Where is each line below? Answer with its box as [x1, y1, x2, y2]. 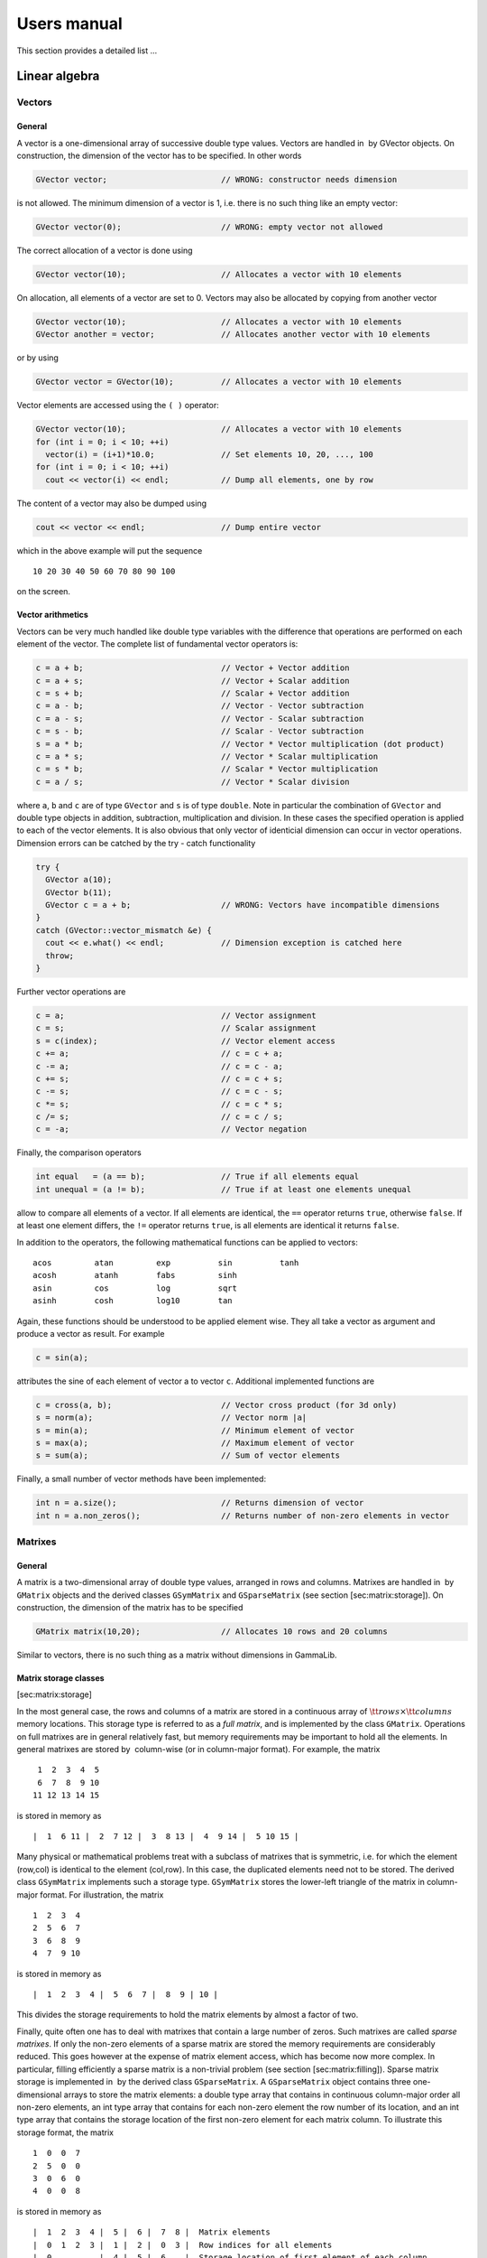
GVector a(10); [45, 874, 113, 885]
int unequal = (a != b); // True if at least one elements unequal [35, 1184, 412, 1194]
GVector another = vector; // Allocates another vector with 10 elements [35, 330, 431, 340]
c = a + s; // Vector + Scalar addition [35, 676, 350, 686]
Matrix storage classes [16, 1673, 105, 1684]
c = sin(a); [35, 1352, 89, 1363]
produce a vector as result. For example [16, 1328, 165, 1339]
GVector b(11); [45, 887, 113, 898]
